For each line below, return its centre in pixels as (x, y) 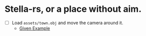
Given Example (35, 28)
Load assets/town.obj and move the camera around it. (68, 23)
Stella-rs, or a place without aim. (73, 9)
